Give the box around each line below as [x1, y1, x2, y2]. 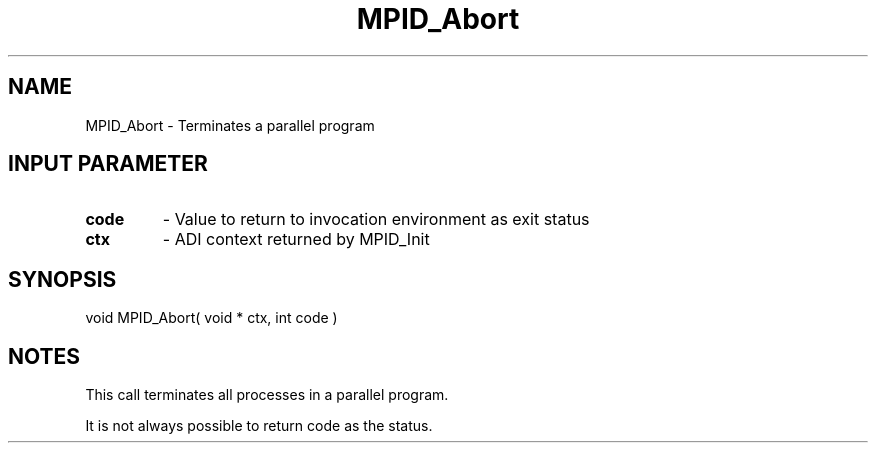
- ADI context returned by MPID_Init [162, 229, 430, 250]
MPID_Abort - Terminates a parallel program [85, 116, 375, 134]
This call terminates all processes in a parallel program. [85, 386, 449, 404]
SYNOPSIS [8, 266, 117, 292]
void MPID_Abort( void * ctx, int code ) [85, 309, 338, 327]
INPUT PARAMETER [8, 151, 208, 177]
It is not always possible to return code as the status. [85, 417, 433, 435]
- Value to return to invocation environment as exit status [162, 209, 590, 230]
